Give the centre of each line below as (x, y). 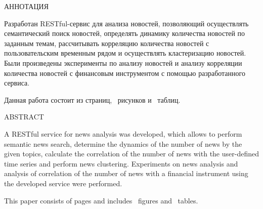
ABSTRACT (24, 117)
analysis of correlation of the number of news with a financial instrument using (126, 173)
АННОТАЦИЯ (26, 6)
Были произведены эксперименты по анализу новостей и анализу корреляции (123, 62)
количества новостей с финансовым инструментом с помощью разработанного (125, 73)
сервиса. (17, 83)
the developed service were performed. (63, 183)
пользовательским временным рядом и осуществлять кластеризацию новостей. (125, 53)
